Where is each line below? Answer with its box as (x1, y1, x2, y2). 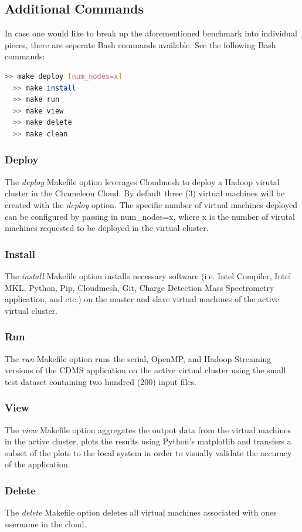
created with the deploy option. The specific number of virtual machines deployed (5, 198, 298, 210)
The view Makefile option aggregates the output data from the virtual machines (5, 423, 291, 436)
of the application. (5, 458, 70, 470)
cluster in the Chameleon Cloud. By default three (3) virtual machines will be (5, 187, 285, 199)
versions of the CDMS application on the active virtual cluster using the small (5, 364, 286, 376)
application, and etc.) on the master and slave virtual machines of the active (5, 293, 279, 305)
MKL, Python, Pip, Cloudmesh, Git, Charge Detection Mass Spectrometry (5, 281, 274, 293)
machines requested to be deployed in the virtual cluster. (5, 222, 209, 234)
